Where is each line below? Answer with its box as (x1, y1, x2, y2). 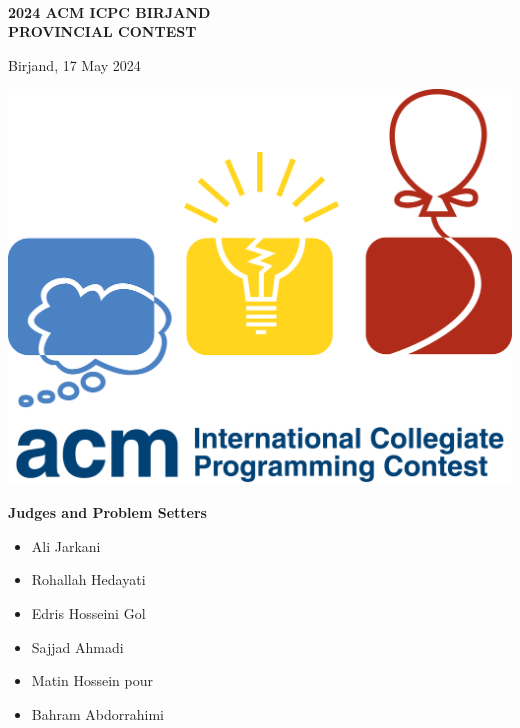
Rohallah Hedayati (31, 569, 146, 590)
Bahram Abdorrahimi (31, 703, 164, 724)
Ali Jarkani (31, 535, 101, 556)
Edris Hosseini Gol (31, 602, 146, 623)
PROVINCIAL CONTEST (8, 21, 197, 42)
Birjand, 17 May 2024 (8, 54, 141, 75)
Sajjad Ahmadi (31, 636, 124, 657)
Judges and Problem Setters (8, 502, 207, 523)
